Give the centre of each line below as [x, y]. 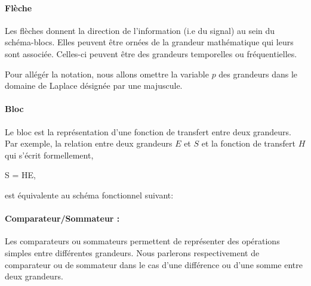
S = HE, [20, 175]
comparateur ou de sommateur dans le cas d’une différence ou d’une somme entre [154, 264]
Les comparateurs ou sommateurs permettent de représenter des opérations [142, 241]
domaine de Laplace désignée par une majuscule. [94, 86]
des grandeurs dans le [258, 74]
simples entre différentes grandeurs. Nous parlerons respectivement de [132, 252]
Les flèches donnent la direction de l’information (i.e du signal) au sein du [140, 30]
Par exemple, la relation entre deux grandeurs [89, 143]
